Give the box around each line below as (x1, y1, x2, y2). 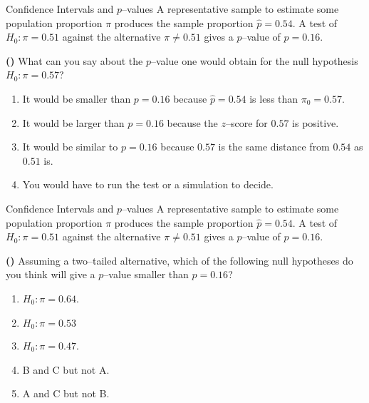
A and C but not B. (22, 386, 110, 401)
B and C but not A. (22, 362, 110, 377)
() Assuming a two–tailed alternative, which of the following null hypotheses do (6, 252, 353, 267)
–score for (225, 115, 268, 130)
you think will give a (6, 267, 95, 282)
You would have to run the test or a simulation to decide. (22, 177, 274, 192)
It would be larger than (22, 115, 125, 130)
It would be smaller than (22, 91, 131, 106)
